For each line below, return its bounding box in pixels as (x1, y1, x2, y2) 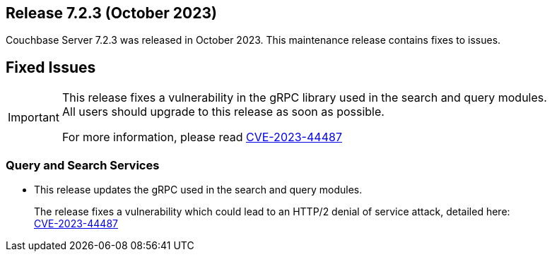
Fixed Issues (6, 58, 96, 76)
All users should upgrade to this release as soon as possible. (61, 104, 384, 119)
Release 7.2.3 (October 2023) (6, 4, 217, 22)
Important (8, 110, 59, 125)
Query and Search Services (6, 157, 160, 172)
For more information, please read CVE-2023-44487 (61, 130, 342, 145)
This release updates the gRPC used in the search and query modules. (34, 184, 363, 196)
